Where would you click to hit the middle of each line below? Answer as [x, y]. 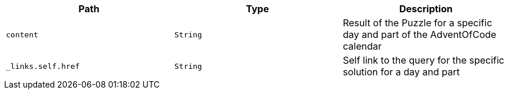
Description [426, 9]
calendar [362, 46]
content [22, 34]
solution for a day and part [401, 72]
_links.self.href [43, 66]
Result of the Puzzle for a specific [417, 23]
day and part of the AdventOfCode [419, 34]
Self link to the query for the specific [424, 60]
